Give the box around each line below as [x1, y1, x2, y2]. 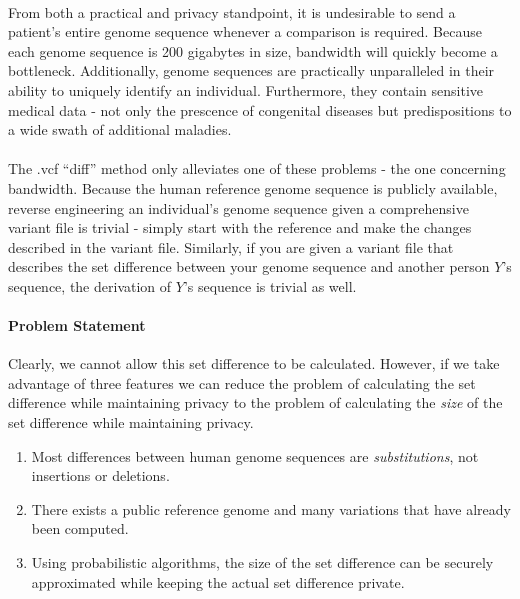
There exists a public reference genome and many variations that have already [31, 498, 511, 519]
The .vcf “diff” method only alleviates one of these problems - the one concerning [8, 158, 506, 179]
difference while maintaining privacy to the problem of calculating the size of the [8, 392, 503, 413]
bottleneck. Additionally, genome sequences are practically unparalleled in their [8, 60, 495, 81]
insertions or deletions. [31, 465, 170, 486]
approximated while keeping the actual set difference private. [31, 571, 405, 592]
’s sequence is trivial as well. [183, 275, 357, 296]
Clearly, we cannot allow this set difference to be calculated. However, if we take [8, 353, 500, 374]
